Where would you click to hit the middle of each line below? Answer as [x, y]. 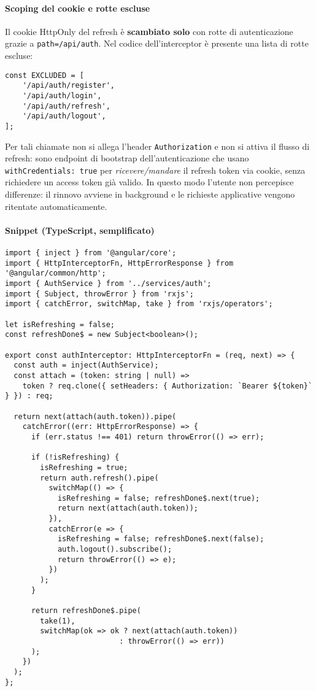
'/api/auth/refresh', [66, 106]
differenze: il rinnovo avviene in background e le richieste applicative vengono [150, 194]
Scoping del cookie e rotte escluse [78, 8]
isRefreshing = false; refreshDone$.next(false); [161, 539]
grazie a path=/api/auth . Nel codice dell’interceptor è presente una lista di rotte [157, 43]
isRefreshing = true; [84, 467]
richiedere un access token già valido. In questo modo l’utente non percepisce [149, 182]
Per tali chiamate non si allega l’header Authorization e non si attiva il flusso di [157, 146]
